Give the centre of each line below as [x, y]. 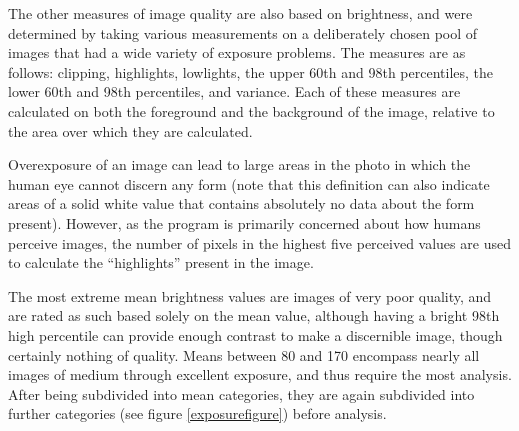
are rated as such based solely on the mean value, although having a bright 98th [254, 315]
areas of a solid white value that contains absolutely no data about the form [241, 203]
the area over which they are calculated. [130, 130]
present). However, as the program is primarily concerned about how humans [244, 222]
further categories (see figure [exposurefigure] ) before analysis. [197, 413]
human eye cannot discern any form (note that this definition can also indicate [249, 183]
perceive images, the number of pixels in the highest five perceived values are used [259, 242]
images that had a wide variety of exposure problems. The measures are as [237, 52]
